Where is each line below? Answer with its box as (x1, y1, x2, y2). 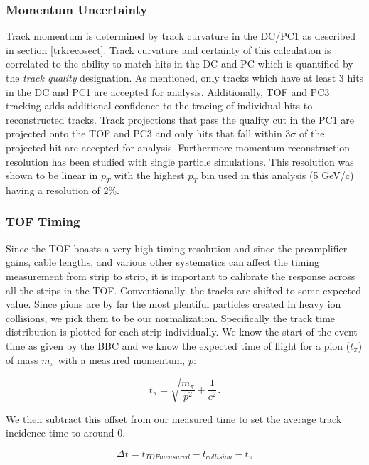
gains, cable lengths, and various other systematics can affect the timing (6, 255, 320, 269)
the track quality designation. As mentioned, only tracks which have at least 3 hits (6, 70, 364, 85)
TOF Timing (6, 213, 80, 230)
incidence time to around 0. (6, 425, 126, 440)
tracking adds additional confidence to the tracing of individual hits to (6, 98, 313, 113)
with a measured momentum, (58, 352, 186, 367)
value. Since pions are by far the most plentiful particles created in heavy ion (6, 296, 341, 311)
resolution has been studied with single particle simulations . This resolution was (6, 154, 354, 169)
